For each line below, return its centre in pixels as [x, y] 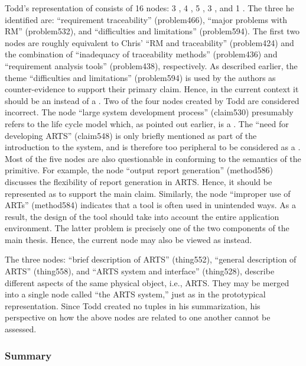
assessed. [21, 329]
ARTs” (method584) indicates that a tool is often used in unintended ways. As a [150, 205]
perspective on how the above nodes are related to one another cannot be [138, 317]
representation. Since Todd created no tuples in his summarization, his [133, 305]
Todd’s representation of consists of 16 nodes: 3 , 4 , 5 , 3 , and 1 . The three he [149, 8]
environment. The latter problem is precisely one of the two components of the [147, 228]
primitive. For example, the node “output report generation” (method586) [139, 170]
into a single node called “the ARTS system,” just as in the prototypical [135, 294]
